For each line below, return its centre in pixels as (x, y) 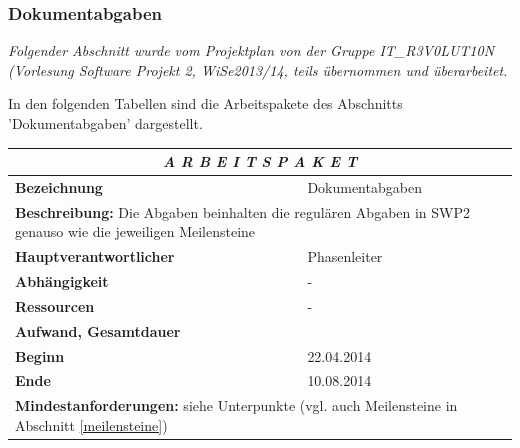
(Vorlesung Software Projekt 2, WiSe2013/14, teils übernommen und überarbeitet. (258, 69)
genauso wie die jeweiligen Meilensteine (135, 231)
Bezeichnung (59, 186)
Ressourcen (55, 305)
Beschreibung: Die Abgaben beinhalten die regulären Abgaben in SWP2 (243, 211)
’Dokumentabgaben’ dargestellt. (105, 123)
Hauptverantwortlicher (95, 256)
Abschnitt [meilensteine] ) (91, 424)
